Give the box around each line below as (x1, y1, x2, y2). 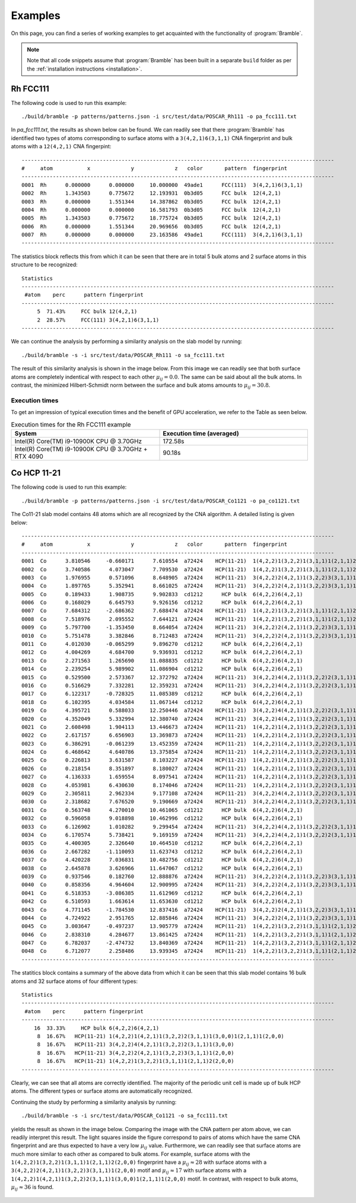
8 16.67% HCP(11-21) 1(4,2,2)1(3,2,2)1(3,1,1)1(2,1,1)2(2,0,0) (37, 1058, 234, 1065)
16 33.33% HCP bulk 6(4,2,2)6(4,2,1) (33, 1024, 160, 1032)
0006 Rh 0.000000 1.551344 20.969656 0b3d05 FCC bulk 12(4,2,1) (21, 223, 281, 230)
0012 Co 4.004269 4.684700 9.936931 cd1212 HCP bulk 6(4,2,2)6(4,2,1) (21, 649, 303, 655)
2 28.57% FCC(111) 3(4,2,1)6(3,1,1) (37, 316, 160, 323)
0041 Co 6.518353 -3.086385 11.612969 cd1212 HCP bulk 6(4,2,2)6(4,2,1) (21, 890, 303, 896)
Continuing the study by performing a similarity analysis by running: (11, 1098, 177, 1106)
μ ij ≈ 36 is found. (11, 1183, 54, 1192)
